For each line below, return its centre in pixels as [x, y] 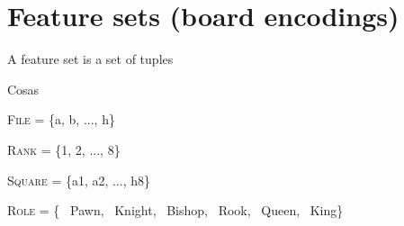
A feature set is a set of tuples [90, 59]
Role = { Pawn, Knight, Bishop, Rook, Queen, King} [175, 210]
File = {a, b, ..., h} [61, 119]
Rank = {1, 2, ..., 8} [64, 149]
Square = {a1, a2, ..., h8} [79, 180]
